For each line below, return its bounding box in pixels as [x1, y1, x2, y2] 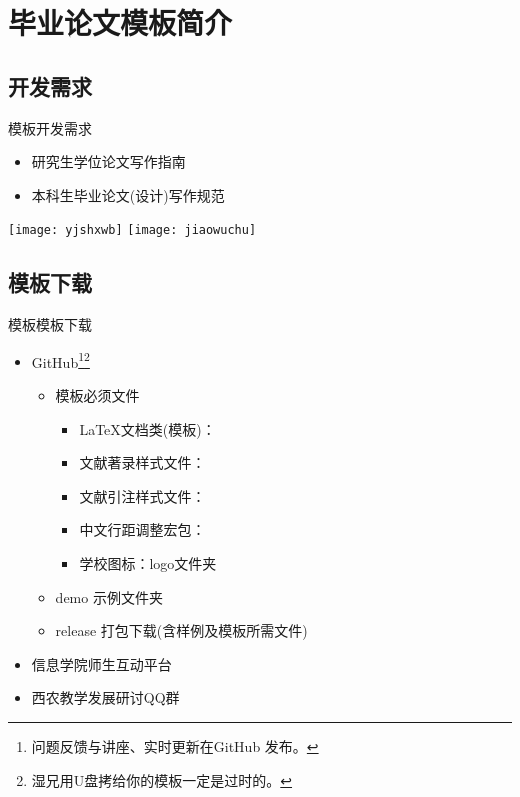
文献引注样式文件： [79, 485, 206, 506]
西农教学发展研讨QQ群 [31, 687, 180, 708]
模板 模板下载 [8, 314, 92, 335]
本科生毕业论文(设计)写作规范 [31, 184, 225, 205]
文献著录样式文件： [79, 452, 206, 473]
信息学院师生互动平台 [31, 653, 172, 674]
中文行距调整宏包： [79, 519, 206, 540]
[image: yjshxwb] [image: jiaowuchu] [8, 223, 257, 238]
